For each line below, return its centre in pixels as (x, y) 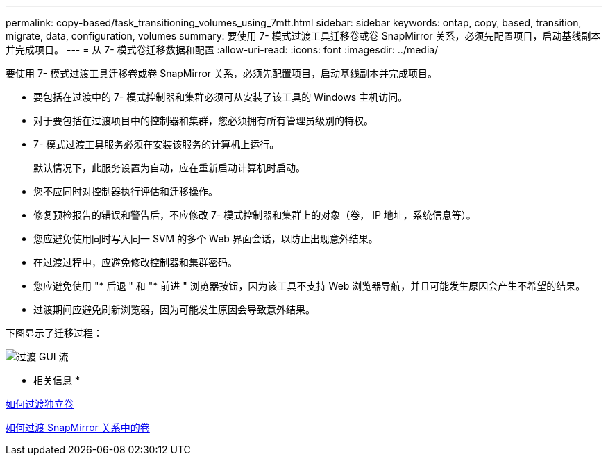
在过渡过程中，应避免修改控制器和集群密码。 (135, 262)
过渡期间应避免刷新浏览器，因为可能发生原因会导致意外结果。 (174, 309)
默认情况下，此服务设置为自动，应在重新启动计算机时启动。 (169, 168)
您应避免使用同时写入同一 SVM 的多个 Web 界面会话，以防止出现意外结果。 (206, 238)
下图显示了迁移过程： (54, 333)
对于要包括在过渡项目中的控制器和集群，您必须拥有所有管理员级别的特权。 (203, 120)
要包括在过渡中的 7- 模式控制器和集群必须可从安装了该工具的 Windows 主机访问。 (221, 97)
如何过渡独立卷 (40, 404)
